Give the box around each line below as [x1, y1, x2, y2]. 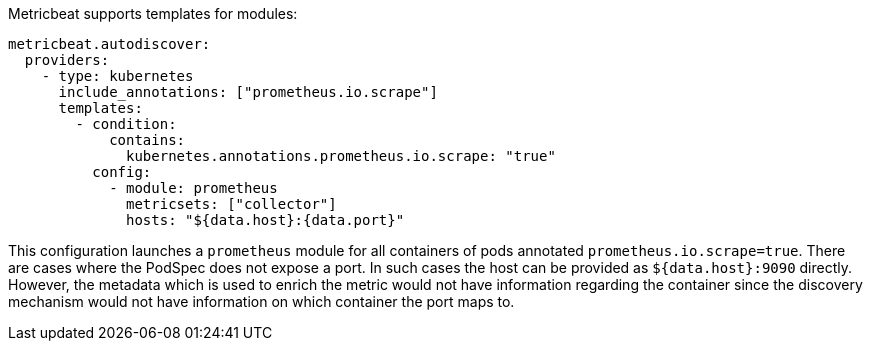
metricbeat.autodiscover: [8, 36, 211, 52]
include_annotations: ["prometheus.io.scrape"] [58, 84, 438, 100]
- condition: [75, 116, 177, 132]
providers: [24, 52, 110, 68]
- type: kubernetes [41, 68, 194, 84]
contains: [109, 132, 186, 148]
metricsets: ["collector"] [126, 196, 337, 212]
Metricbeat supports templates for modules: [8, 5, 298, 22]
